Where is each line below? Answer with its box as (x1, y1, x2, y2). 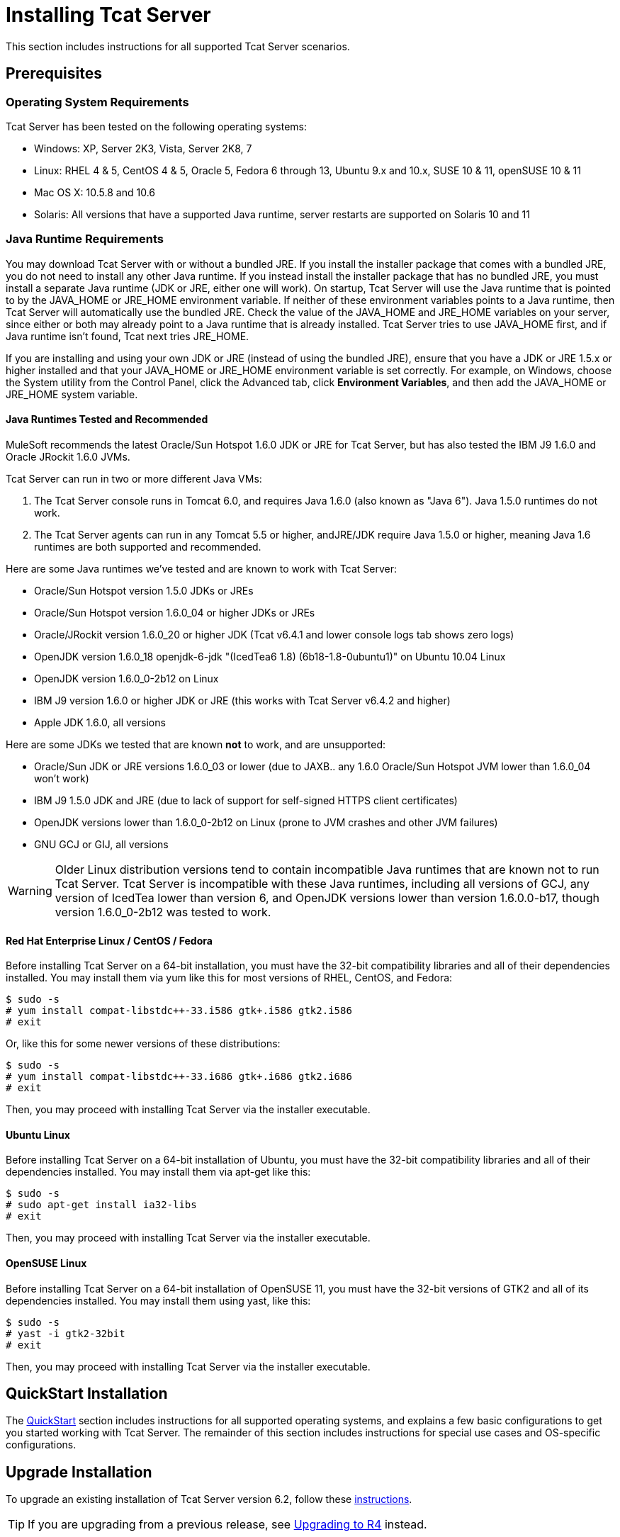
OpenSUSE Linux (6, 1256, 87, 1269)
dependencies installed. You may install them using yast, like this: (6, 1294, 311, 1307)
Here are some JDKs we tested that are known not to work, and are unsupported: (6, 738, 386, 750)
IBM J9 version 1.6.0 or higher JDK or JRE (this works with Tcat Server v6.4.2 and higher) (34, 694, 451, 706)
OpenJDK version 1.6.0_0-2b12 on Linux (34, 672, 219, 685)
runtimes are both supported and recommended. (34, 540, 261, 553)
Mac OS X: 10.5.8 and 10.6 (34, 186, 156, 198)
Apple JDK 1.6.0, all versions (34, 716, 166, 728)
